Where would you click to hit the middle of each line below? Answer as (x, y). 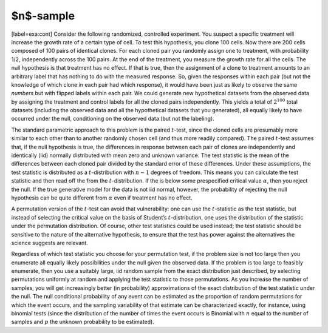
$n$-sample (43, 16)
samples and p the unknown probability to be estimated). (83, 322)
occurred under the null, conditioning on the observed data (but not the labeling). (113, 119)
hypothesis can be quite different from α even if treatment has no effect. (102, 198)
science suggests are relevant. (50, 243)
